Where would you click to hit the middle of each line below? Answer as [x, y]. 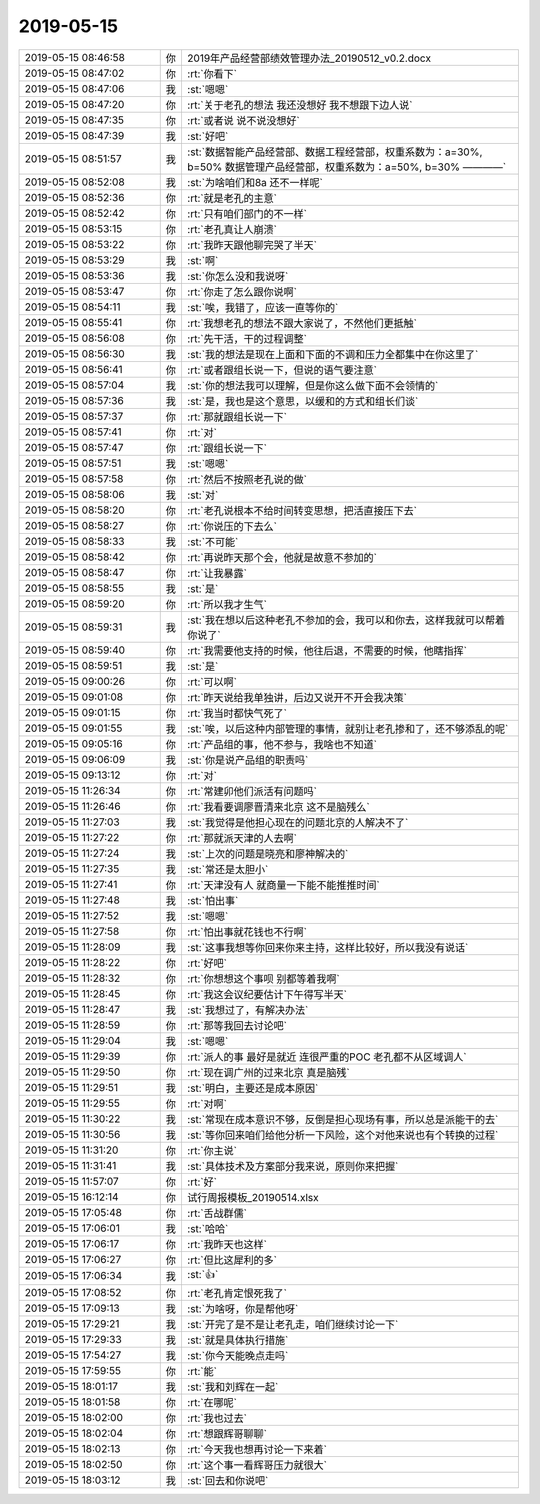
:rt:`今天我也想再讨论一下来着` [256, 1449]
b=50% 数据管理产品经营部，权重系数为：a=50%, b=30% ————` [346, 167]
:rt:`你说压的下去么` [231, 526]
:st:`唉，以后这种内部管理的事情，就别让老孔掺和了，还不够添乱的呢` [347, 728]
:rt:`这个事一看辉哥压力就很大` [256, 1465]
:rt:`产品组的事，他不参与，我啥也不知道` [281, 744]
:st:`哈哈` [207, 1228]
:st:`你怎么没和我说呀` [237, 276]
